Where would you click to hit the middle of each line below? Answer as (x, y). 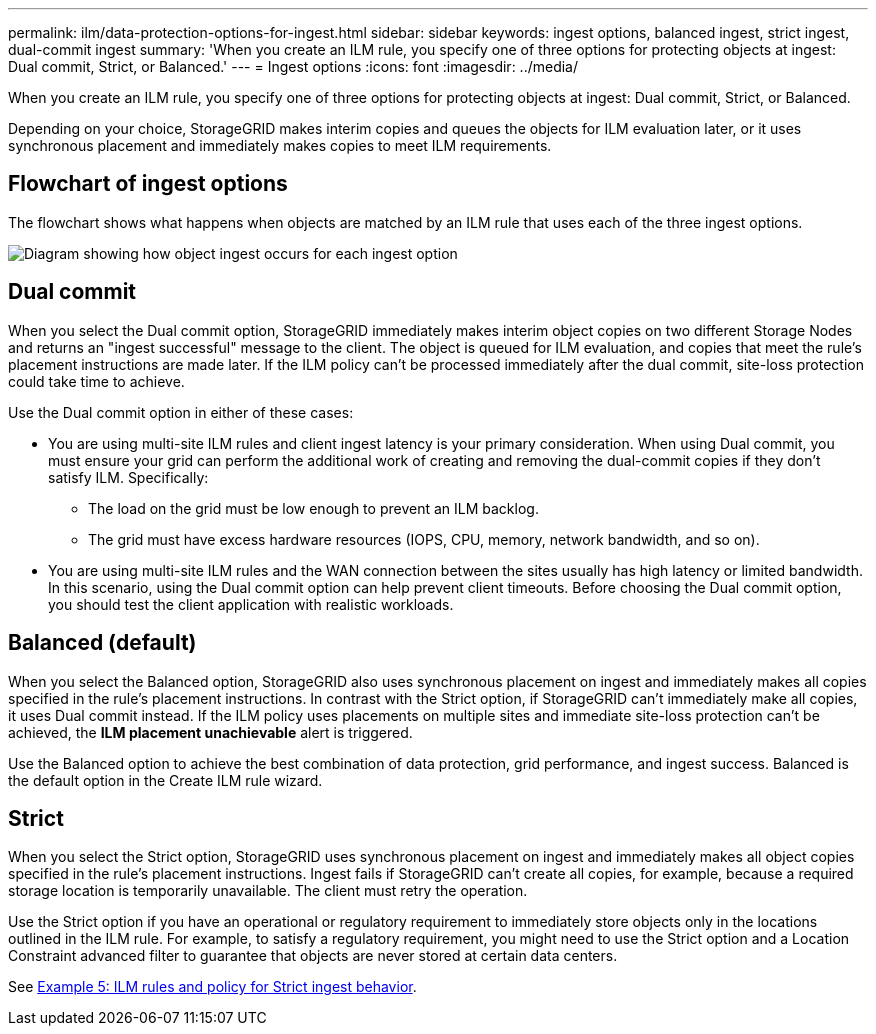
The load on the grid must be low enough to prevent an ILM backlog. (313, 508)
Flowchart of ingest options (148, 184)
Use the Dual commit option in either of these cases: (181, 412)
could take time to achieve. (96, 381)
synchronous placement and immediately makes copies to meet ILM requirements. (280, 145)
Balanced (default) (102, 643)
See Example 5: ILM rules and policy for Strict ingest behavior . (212, 987)
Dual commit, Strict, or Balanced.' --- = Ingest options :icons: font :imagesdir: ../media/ (293, 66)
